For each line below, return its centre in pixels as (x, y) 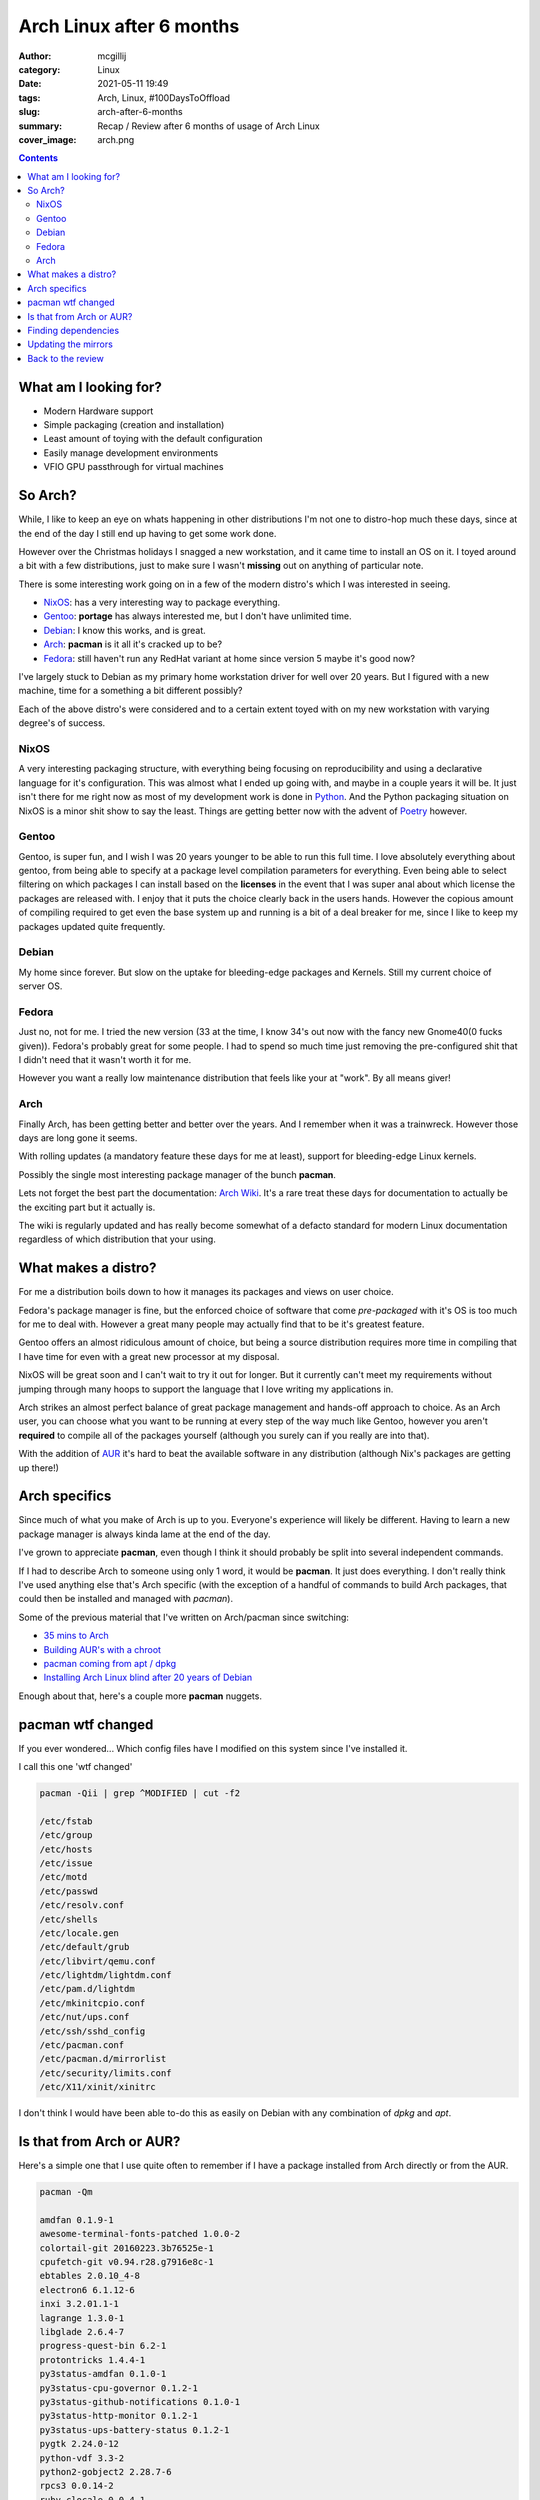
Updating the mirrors (70, 344)
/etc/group (66, 1835)
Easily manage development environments (131, 452)
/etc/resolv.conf (82, 1905)
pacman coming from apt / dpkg (110, 1663)
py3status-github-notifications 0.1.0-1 (139, 2401)
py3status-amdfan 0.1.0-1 (103, 2374)
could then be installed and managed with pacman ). (126, 1599)
